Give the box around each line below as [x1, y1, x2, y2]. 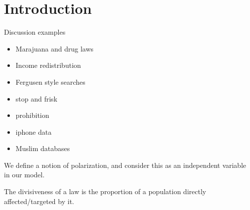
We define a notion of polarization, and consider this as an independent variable [4, 159, 247, 170]
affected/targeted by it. [4, 196, 74, 206]
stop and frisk [15, 93, 58, 104]
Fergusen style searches [15, 76, 85, 87]
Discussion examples [4, 27, 66, 37]
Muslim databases [15, 143, 70, 154]
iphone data [15, 126, 52, 137]
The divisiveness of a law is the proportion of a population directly [4, 186, 207, 197]
